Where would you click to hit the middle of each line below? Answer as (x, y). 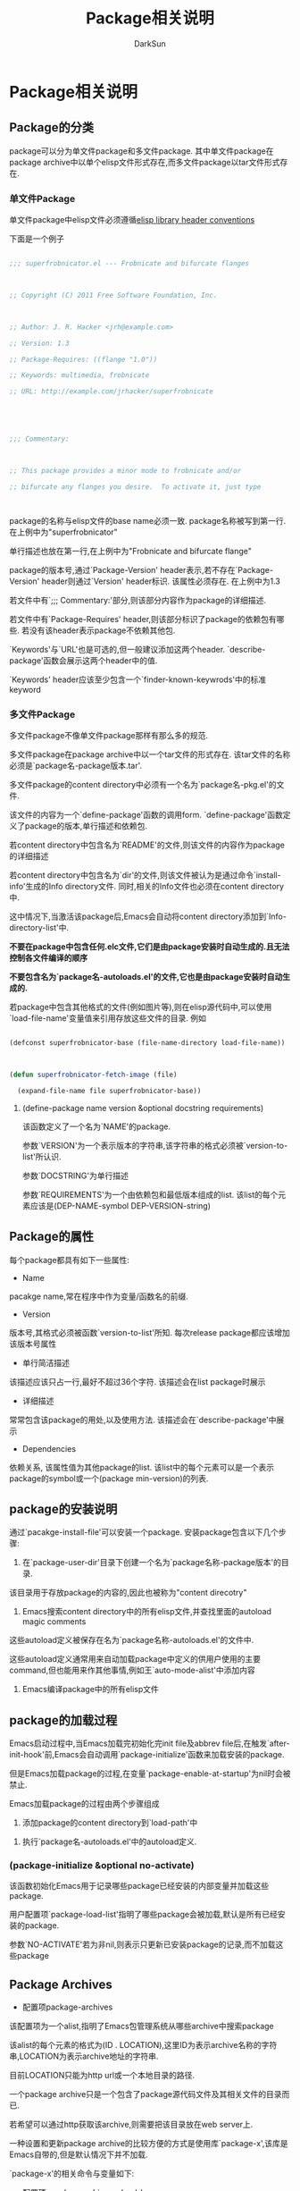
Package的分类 (52, 127)
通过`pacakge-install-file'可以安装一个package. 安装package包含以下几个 (144, 1532)
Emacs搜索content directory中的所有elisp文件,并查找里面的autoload (147, 1612)
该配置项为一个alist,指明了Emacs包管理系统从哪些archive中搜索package (142, 2027)
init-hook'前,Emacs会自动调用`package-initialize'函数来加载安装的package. (147, 1755)
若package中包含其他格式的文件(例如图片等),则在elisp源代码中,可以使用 (141, 1007)
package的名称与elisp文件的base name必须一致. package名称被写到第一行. (148, 520)
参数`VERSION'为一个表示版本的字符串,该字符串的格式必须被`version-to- (155, 1145)
